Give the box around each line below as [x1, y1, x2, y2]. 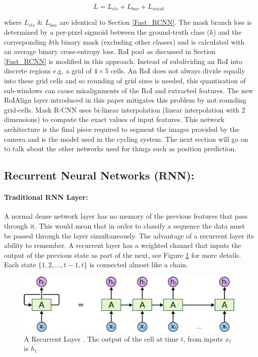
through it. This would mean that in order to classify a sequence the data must [4, 220, 245, 231]
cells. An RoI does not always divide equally [111, 65, 246, 76]
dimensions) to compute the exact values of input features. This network [4, 114, 225, 124]
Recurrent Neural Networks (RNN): [4, 168, 194, 183]
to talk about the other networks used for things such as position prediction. [4, 143, 237, 154]
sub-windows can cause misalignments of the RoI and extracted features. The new [4, 85, 254, 95]
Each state [4, 259, 36, 270]
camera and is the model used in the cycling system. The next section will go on [4, 133, 248, 144]
